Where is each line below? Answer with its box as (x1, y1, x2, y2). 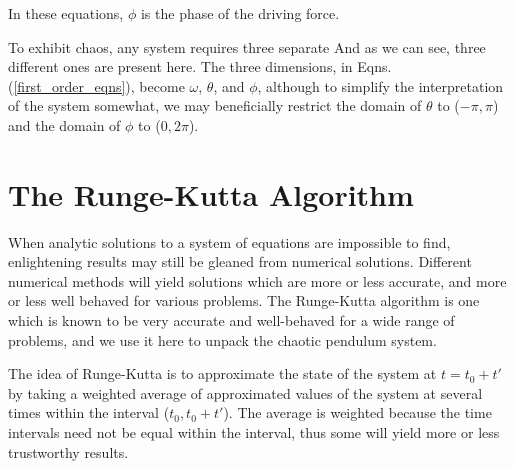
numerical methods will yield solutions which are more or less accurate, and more (8, 270, 507, 291)
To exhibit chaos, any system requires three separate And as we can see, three (8, 36, 486, 57)
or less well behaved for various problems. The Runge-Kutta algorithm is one (8, 290, 480, 311)
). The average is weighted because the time (223, 402, 492, 423)
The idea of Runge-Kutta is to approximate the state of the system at (8, 363, 437, 384)
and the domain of (8, 114, 121, 135)
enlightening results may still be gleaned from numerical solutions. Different (8, 251, 472, 272)
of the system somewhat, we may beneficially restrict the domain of (8, 95, 422, 116)
